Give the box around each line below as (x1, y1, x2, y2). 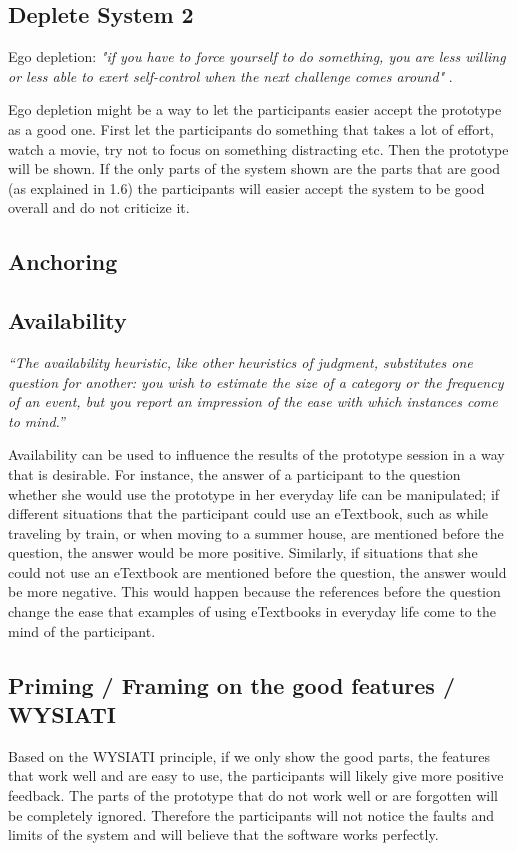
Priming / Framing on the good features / (8, 669, 456, 700)
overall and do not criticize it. (8, 197, 190, 218)
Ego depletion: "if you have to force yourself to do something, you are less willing (8, 46, 506, 67)
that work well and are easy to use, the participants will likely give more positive (8, 765, 504, 786)
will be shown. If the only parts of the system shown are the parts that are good (8, 158, 501, 179)
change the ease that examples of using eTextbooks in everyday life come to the (8, 601, 496, 622)
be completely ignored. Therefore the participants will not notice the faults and (8, 804, 495, 825)
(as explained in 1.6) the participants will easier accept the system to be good (8, 177, 485, 198)
